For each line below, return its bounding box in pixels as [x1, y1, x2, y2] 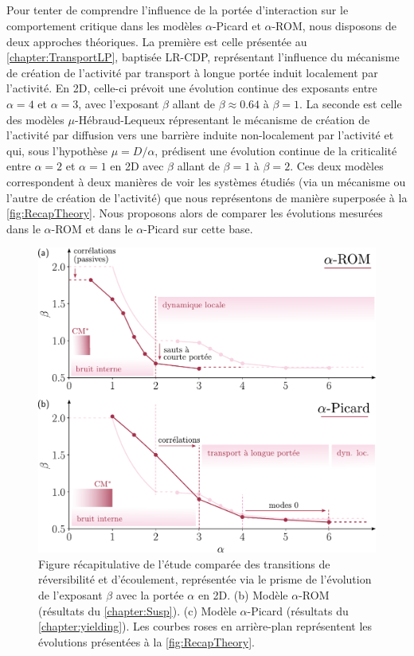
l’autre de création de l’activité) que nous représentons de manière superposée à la [6, 189, 408, 205]
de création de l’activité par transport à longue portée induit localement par [6, 64, 378, 80]
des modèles [6, 111, 64, 127]
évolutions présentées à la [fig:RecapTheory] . [38, 633, 255, 650]
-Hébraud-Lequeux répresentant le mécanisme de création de [74, 111, 370, 127]
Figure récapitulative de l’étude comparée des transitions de [38, 555, 330, 572]
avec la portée [115, 587, 184, 603]
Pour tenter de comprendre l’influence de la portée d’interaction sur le [6, 2, 349, 18]
